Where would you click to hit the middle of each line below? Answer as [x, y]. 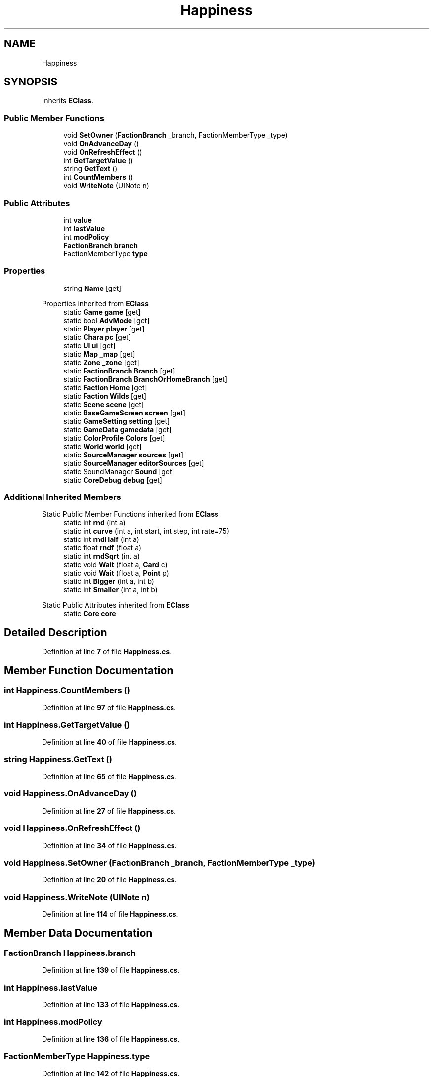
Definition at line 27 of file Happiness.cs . [109, 811]
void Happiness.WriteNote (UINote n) [77, 897]
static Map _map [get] [99, 354]
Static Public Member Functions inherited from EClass [130, 514]
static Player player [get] [104, 329]
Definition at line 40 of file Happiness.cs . [110, 742]
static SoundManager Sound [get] [119, 471]
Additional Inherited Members [63, 497]
